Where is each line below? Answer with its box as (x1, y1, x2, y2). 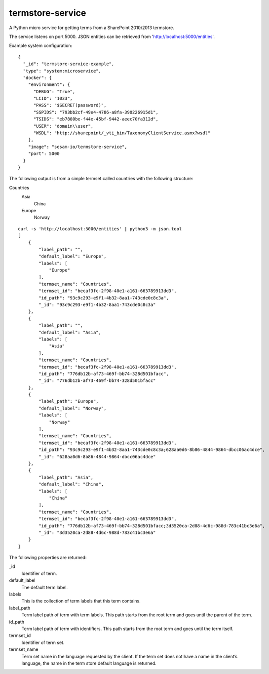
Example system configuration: (9, 42, 73, 49)
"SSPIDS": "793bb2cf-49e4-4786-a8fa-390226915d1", (33, 109, 159, 115)
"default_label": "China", (38, 482, 104, 487)
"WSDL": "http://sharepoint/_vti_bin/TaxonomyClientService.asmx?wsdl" (33, 130, 211, 136)
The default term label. (21, 584, 68, 590)
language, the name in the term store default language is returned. (21, 660, 156, 666)
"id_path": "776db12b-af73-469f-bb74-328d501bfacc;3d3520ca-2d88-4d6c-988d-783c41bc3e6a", (38, 523, 265, 528)
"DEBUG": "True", (33, 89, 76, 94)
